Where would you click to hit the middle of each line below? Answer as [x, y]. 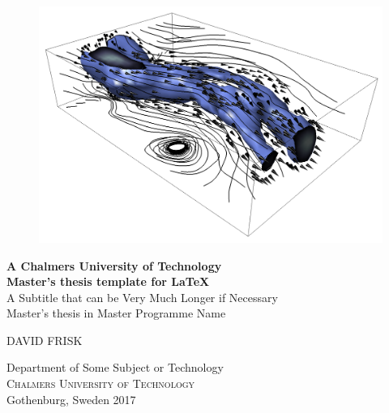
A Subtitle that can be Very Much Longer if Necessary [142, 297]
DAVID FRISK [45, 340]
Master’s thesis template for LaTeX [108, 281]
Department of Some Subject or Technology [115, 367]
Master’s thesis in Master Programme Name [116, 313]
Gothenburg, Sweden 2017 [71, 399]
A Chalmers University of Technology [114, 265]
